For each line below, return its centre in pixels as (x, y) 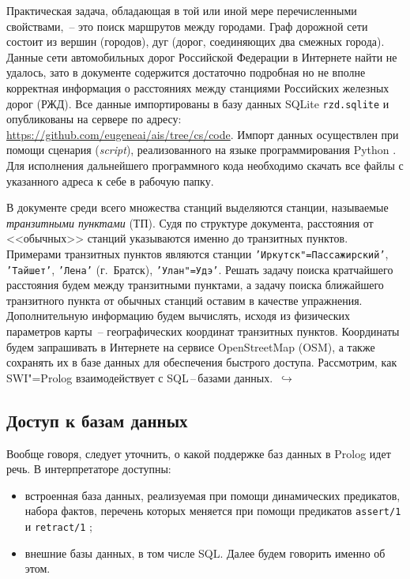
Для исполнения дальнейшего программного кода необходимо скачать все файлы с (205, 165)
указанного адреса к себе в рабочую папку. (110, 180)
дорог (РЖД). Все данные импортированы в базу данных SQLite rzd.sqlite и (198, 103)
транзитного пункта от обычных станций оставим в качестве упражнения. (184, 300)
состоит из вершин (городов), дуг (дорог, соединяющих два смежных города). (196, 41)
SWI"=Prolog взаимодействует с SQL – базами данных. (140, 377)
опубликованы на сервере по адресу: (94, 119)
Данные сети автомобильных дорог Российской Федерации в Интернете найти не (202, 56)
